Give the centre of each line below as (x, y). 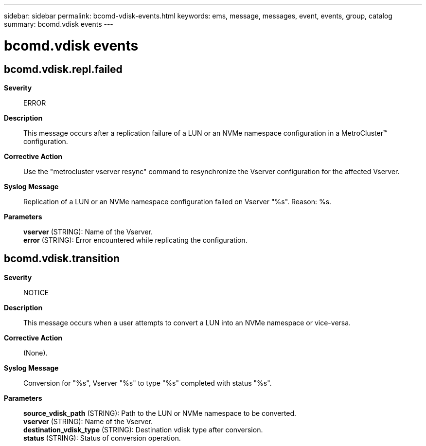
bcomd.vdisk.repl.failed (63, 69)
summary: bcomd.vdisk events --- (59, 24)
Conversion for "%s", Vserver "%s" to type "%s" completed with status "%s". (148, 383)
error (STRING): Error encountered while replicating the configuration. (135, 240)
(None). (35, 353)
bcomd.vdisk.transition (62, 259)
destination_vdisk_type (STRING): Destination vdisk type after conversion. (143, 429)
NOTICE (36, 292)
